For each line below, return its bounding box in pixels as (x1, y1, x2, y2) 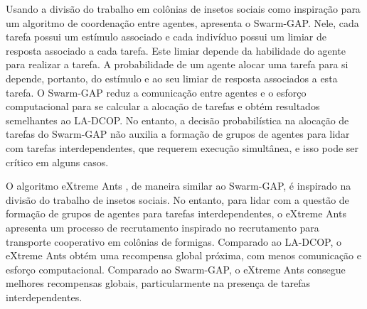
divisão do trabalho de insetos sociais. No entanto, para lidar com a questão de (6, 192, 349, 207)
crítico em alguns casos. (6, 154, 109, 169)
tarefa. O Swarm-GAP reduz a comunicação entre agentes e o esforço (6, 85, 307, 99)
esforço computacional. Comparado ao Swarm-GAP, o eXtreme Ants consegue (6, 261, 346, 276)
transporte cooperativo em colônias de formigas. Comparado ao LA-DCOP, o (6, 234, 341, 249)
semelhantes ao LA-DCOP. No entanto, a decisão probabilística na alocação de (6, 112, 349, 127)
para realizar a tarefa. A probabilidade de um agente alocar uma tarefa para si (6, 57, 349, 72)
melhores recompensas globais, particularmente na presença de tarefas (6, 276, 311, 291)
